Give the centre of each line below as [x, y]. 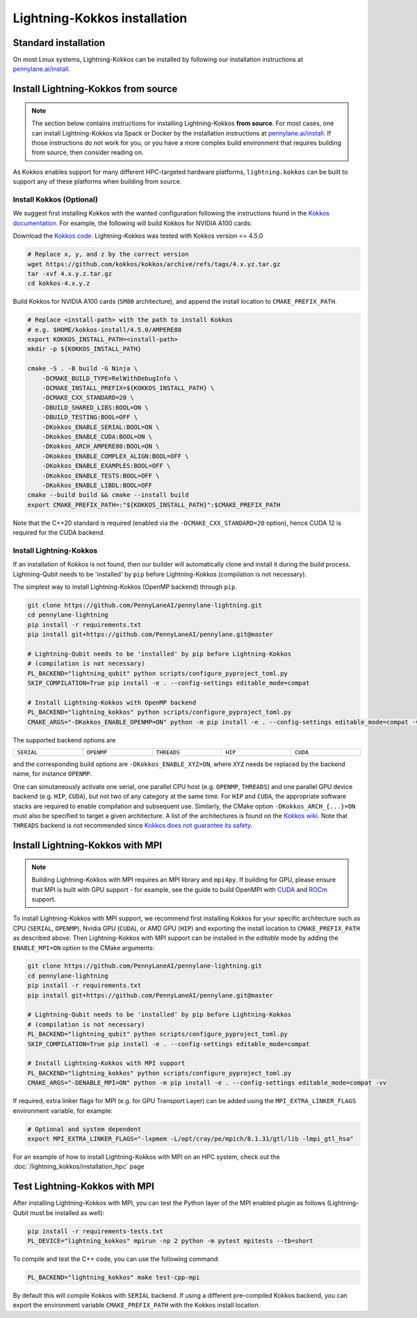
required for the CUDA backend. [59, 532]
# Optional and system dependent [84, 1129]
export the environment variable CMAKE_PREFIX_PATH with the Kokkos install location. [137, 1305]
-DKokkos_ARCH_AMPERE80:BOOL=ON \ [101, 446]
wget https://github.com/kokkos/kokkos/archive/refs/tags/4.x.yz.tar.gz [154, 264]
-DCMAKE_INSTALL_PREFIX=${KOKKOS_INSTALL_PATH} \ [128, 388]
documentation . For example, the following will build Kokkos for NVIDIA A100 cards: [132, 223]
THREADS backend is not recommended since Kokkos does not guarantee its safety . [133, 825]
